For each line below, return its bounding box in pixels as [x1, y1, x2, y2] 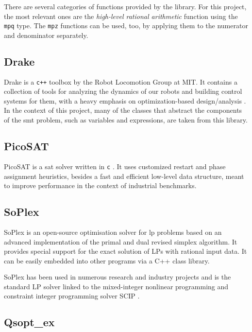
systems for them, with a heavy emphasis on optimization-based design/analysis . [4, 95, 246, 105]
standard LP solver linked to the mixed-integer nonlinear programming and [4, 281, 229, 291]
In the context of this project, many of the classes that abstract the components [4, 105, 242, 115]
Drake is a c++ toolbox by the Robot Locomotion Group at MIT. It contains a [4, 76, 237, 87]
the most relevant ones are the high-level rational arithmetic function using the [4, 11, 238, 21]
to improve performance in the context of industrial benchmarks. [4, 180, 197, 191]
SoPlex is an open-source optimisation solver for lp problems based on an [4, 227, 222, 237]
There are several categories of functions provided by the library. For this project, [4, 1, 247, 11]
